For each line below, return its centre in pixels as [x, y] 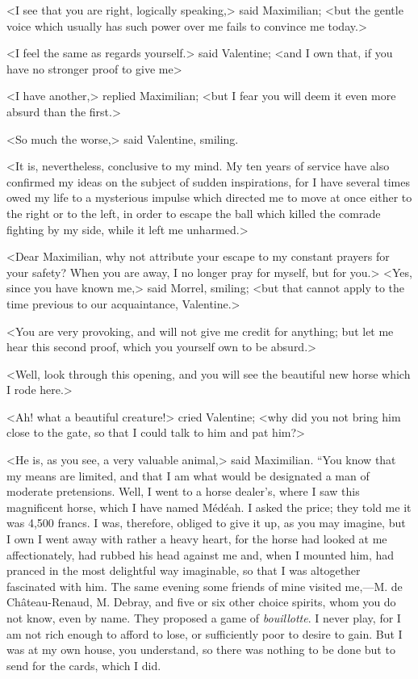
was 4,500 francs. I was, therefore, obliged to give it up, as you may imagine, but [206, 523]
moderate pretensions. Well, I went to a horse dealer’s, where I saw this [183, 491]
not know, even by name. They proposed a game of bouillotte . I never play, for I [204, 618]
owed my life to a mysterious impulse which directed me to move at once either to [209, 197]
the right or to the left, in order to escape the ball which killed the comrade [194, 213]
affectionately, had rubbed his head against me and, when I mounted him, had [201, 554]
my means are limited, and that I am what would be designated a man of [188, 475]
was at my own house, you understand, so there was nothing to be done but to [201, 650]
